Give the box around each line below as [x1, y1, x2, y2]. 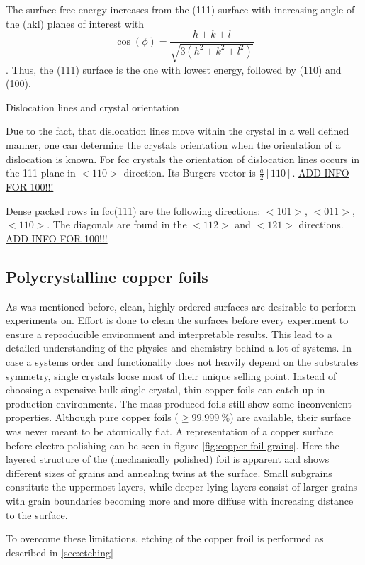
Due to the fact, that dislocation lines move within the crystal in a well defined [6, 123, 349, 138]
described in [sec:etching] [6, 544, 113, 559]
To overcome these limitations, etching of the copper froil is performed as [6, 531, 324, 546]
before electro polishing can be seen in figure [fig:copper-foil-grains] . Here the [6, 437, 339, 452]
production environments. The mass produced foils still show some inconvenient [6, 396, 352, 410]
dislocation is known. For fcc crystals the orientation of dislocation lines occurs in [6, 151, 360, 166]
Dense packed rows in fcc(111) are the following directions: [6, 203, 261, 218]
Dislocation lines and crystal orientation [6, 99, 179, 114]
